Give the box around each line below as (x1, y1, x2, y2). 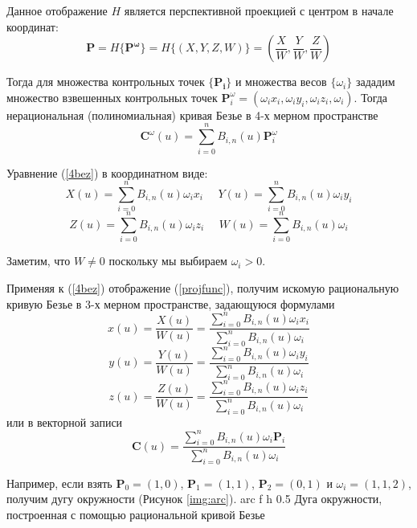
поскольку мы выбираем (108, 252, 227, 269)
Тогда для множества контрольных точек (6, 73, 205, 90)
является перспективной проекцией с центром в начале (124, 2, 394, 18)
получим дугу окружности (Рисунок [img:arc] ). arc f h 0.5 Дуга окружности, (6, 490, 382, 507)
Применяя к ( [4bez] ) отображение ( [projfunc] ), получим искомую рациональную (6, 279, 399, 296)
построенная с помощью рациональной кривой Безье (6, 505, 265, 522)
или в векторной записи (6, 413, 123, 430)
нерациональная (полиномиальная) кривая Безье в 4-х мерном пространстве (6, 106, 378, 123)
